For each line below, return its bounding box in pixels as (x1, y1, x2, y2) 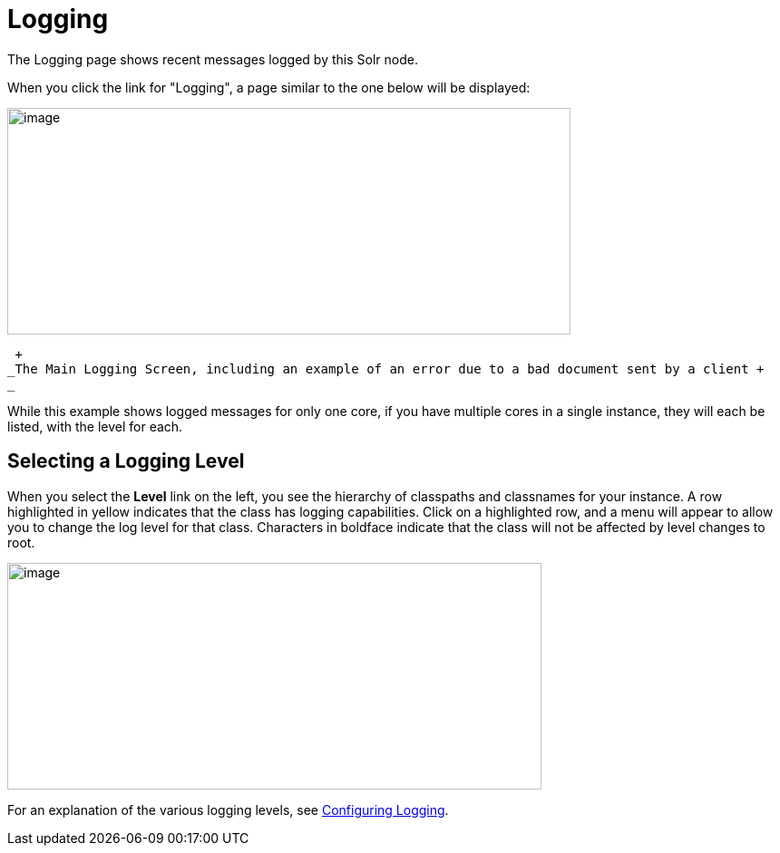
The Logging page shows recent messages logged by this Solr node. (7, 51, 418, 67)
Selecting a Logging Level (7, 450, 245, 473)
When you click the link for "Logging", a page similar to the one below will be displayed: (7, 79, 531, 95)
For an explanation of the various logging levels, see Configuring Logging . (7, 801, 449, 818)
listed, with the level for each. (7, 418, 183, 434)
